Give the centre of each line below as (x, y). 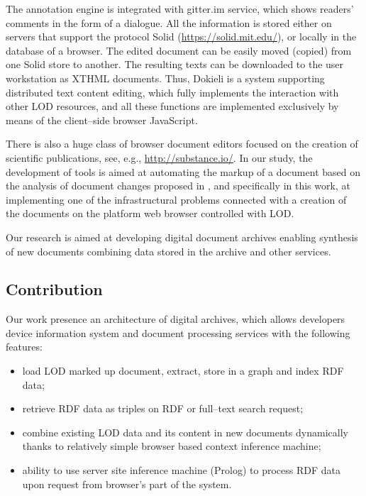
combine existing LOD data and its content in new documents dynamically (185, 432)
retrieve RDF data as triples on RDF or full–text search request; (163, 408)
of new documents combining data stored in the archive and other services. (168, 251)
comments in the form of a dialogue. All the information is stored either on (169, 22)
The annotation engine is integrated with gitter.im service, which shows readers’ (180, 9)
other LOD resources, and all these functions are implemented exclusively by (172, 106)
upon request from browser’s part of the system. (127, 484)
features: (24, 347)
